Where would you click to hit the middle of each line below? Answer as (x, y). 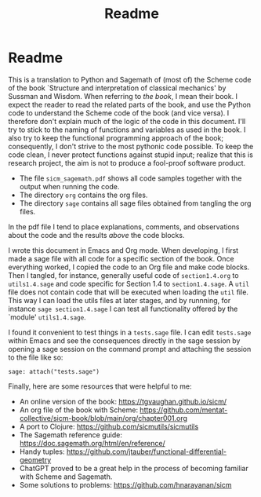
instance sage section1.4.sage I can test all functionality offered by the (123, 309)
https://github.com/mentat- (184, 410)
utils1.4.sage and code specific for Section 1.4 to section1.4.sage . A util (129, 283)
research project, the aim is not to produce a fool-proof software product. (127, 163)
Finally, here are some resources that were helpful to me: (100, 386)
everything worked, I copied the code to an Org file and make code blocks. (129, 267)
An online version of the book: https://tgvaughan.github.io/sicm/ (123, 401)
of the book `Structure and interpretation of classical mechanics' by (117, 88)
